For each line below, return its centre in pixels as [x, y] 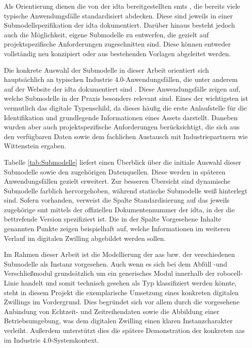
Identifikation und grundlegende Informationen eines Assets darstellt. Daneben [121, 117]
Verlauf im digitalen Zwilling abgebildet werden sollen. [85, 238]
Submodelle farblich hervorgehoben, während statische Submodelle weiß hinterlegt [126, 190]
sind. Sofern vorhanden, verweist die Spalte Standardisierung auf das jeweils [117, 200]
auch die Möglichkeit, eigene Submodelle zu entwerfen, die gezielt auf [106, 34]
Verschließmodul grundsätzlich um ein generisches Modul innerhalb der [110, 273]
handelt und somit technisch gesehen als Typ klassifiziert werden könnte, [129, 283]
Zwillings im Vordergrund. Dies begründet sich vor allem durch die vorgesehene [122, 302]
